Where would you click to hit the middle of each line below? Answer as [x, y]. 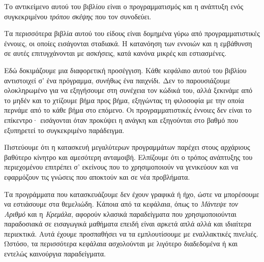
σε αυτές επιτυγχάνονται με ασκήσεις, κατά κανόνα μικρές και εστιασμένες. [115, 53]
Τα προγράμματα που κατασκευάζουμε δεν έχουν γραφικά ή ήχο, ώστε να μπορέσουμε [132, 194]
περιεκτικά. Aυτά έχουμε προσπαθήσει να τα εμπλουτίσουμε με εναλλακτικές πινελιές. [131, 233]
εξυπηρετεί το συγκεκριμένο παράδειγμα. [64, 130]
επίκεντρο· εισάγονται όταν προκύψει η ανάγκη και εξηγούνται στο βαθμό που [121, 120]
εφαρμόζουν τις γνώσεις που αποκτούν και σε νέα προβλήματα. [97, 176]
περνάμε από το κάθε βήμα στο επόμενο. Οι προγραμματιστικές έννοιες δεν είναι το [128, 110]
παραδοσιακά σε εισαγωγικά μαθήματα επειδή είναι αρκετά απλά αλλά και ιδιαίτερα [128, 224]
